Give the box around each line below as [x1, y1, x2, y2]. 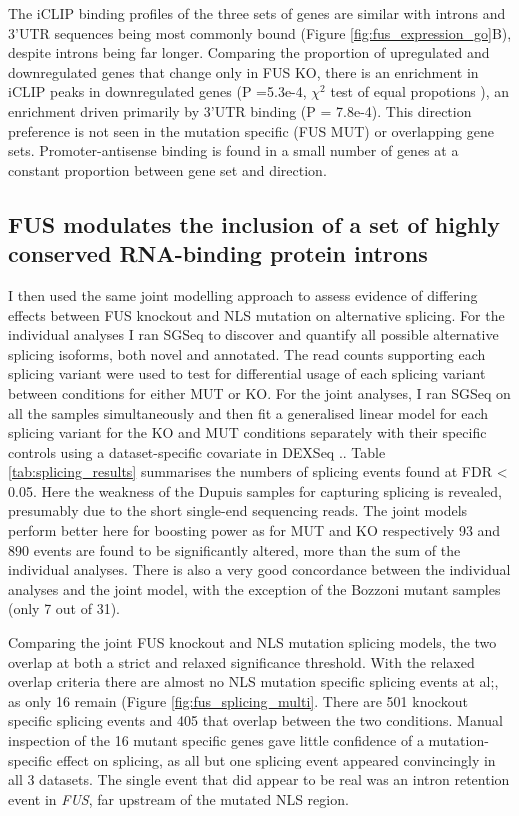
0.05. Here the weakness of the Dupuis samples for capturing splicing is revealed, [8, 480, 502, 501]
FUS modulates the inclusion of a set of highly [8, 208, 500, 239]
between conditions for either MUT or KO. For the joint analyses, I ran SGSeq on [8, 382, 511, 403]
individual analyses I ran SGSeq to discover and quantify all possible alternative [8, 324, 499, 345]
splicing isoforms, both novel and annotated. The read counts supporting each [8, 343, 486, 364]
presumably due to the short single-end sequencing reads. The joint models [8, 500, 468, 521]
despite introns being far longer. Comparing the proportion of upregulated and [8, 42, 490, 63]
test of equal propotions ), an [330, 81, 510, 102]
